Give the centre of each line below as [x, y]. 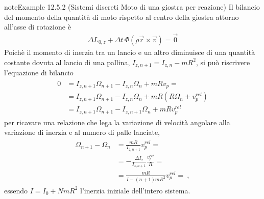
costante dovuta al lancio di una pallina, [67, 62]
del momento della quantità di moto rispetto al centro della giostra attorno [122, 17]
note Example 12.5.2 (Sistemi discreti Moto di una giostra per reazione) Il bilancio [132, 7]
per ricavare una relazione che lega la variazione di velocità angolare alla [117, 122]
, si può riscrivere [223, 62]
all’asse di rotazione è [38, 27]
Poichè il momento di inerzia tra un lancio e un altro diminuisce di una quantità [130, 52]
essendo [16, 190]
